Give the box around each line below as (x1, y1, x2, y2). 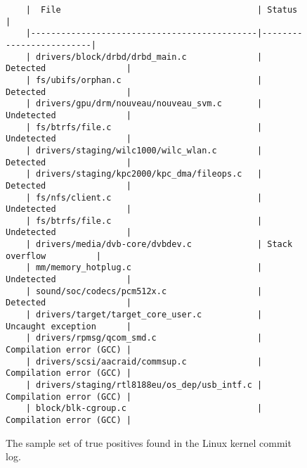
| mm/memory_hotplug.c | (25, 263, 263, 273)
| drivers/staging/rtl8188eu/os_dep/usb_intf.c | (25, 380, 263, 390)
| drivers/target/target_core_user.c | (25, 310, 263, 320)
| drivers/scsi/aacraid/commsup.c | (25, 356, 263, 367)
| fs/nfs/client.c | (25, 192, 263, 203)
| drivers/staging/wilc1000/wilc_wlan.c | (25, 145, 263, 156)
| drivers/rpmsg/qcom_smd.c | (25, 333, 263, 343)
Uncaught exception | (6, 321, 131, 331)
